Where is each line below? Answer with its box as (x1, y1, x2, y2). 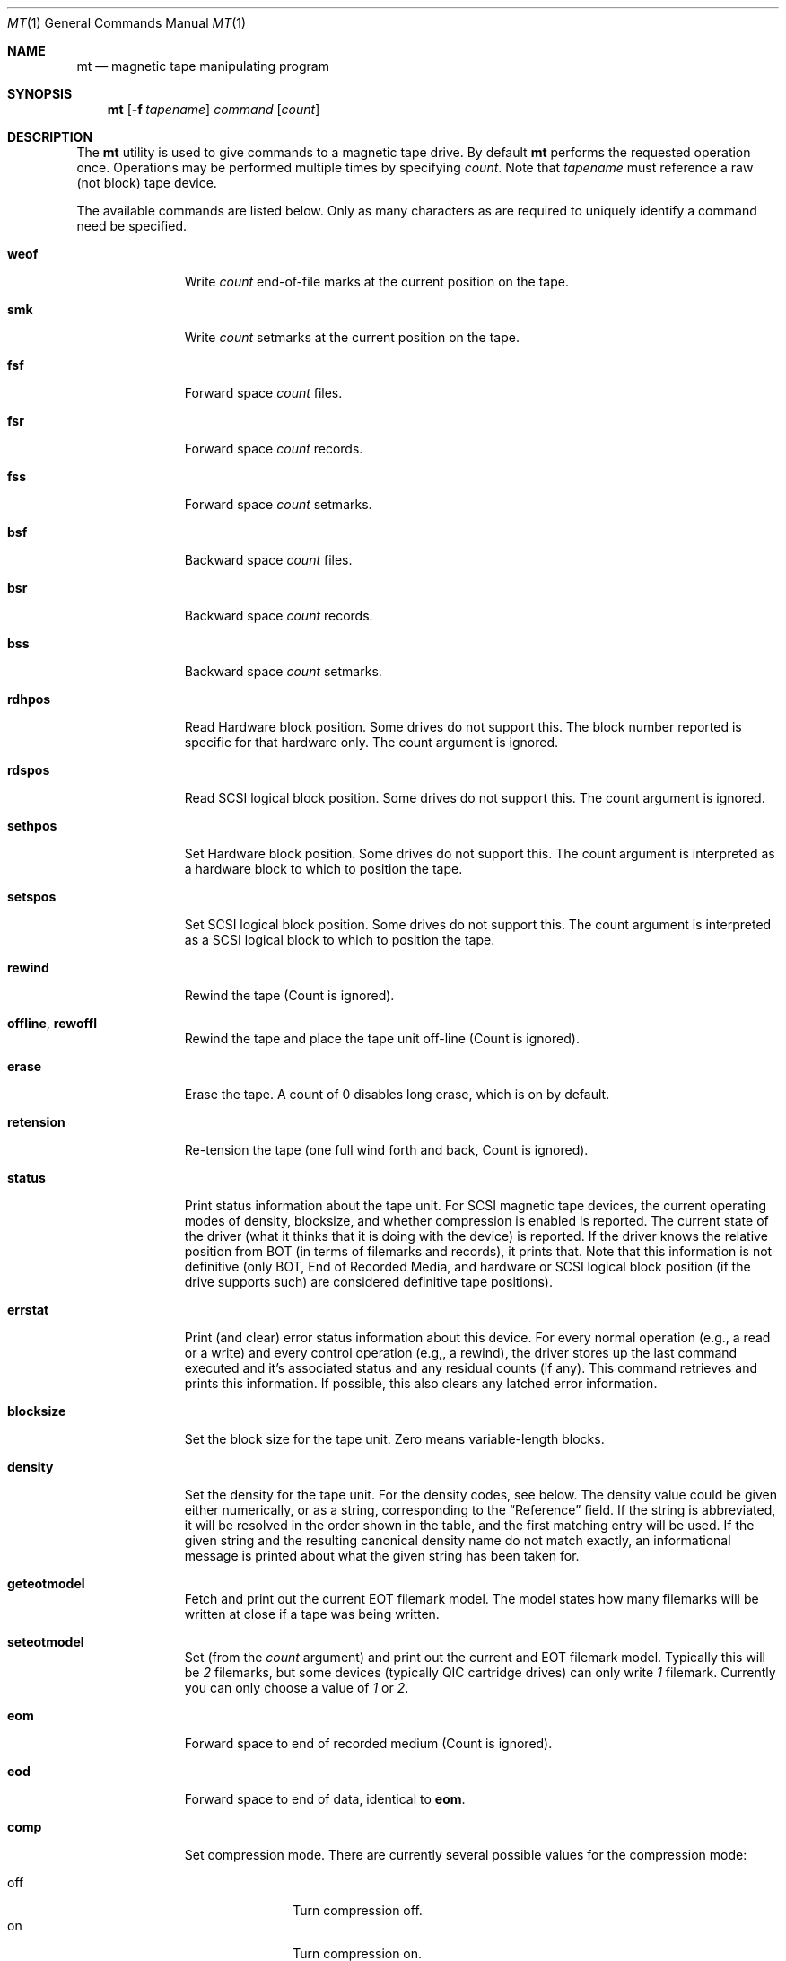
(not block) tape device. (76, 175, 217, 190)
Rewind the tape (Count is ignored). (184, 988, 395, 1003)
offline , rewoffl (7, 1016, 97, 1031)
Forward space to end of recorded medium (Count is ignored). (184, 1736, 553, 1751)
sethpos (7, 818, 57, 833)
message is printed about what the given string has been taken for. (184, 1548, 580, 1563)
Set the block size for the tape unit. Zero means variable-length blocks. (184, 1431, 605, 1447)
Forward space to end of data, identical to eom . (184, 1791, 466, 1807)
